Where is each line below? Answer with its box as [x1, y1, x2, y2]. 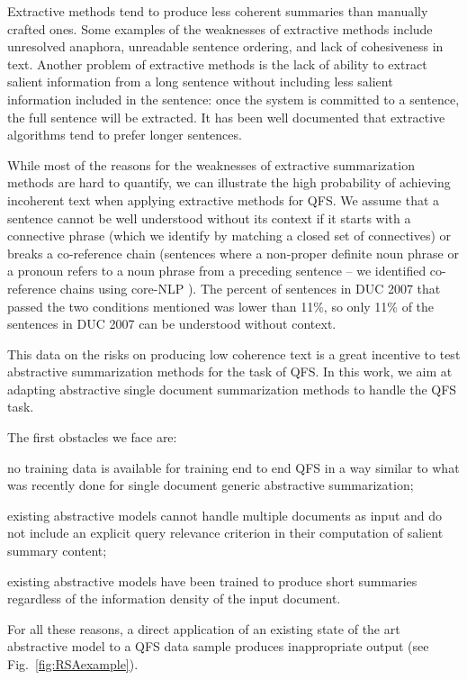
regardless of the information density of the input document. [7, 589, 341, 608]
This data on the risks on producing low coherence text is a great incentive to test [7, 344, 461, 363]
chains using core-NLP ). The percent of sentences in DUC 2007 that [59, 278, 441, 297]
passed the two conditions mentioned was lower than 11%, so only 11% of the [7, 296, 435, 315]
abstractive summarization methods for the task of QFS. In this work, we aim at [7, 362, 453, 381]
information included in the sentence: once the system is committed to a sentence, [7, 89, 460, 108]
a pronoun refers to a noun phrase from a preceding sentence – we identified [7, 261, 427, 280]
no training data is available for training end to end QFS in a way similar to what [7, 458, 460, 476]
